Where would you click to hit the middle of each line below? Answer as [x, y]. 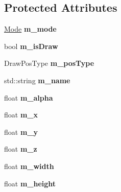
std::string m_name [37, 80]
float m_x [21, 115]
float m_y [21, 131]
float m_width [29, 166]
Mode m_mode [30, 29]
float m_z [21, 149]
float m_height [30, 183]
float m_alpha [29, 97]
